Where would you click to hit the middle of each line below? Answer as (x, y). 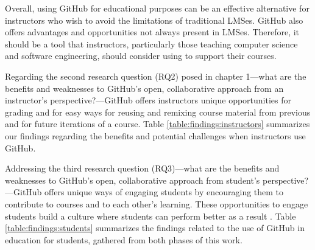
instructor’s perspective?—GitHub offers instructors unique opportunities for (148, 100)
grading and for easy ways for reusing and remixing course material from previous (158, 112)
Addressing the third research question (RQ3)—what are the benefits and (142, 168)
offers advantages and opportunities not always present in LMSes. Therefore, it (152, 32)
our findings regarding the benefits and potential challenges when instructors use (155, 135)
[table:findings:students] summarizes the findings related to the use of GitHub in (155, 228)
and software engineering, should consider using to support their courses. (141, 56)
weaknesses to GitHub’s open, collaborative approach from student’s (133, 180)
